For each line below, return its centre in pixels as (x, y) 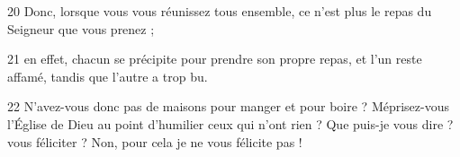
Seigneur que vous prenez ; (81, 28)
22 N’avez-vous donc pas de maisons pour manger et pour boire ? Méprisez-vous (229, 106)
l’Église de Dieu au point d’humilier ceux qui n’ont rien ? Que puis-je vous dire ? (230, 123)
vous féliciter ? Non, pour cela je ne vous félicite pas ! (155, 141)
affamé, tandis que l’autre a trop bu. (108, 76)
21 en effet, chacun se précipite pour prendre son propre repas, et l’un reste (215, 59)
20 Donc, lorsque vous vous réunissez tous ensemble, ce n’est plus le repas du (220, 11)
